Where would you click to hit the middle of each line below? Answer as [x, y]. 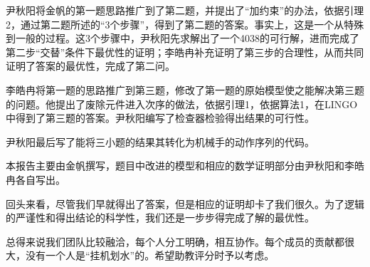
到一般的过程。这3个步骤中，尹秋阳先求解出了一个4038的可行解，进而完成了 [183, 38]
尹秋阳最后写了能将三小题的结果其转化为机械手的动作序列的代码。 [160, 141]
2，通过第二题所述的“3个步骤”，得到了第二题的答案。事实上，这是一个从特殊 [185, 24]
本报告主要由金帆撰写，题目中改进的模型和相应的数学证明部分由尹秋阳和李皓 [185, 166]
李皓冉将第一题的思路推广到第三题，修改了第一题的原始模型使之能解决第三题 [185, 89]
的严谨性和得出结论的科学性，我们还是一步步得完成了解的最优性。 [160, 218]
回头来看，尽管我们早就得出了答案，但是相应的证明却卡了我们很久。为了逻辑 [185, 203]
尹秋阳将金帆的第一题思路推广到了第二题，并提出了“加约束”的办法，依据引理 [185, 10]
